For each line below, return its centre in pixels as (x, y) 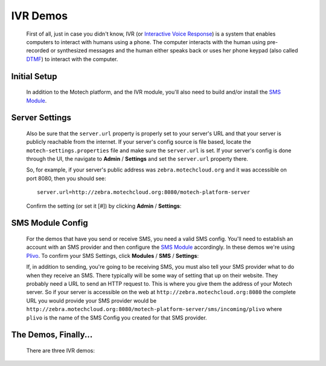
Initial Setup (34, 76)
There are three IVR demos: (60, 350)
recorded (38, 51)
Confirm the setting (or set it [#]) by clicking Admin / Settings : (104, 206)
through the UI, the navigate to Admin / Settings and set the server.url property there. (137, 159)
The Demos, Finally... (52, 335)
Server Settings (41, 118)
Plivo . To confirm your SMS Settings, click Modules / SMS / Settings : (113, 255)
